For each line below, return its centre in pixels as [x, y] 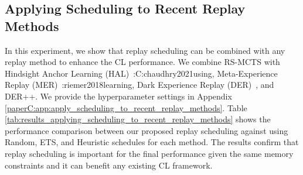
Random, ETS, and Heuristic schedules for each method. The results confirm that [152, 142]
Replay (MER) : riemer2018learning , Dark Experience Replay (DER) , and [139, 85]
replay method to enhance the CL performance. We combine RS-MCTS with [142, 62]
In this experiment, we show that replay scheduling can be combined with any [145, 50]
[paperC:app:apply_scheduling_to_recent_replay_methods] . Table [126, 107]
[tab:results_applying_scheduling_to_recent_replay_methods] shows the [138, 119]
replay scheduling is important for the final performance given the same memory [149, 153]
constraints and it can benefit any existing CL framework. [109, 165]
